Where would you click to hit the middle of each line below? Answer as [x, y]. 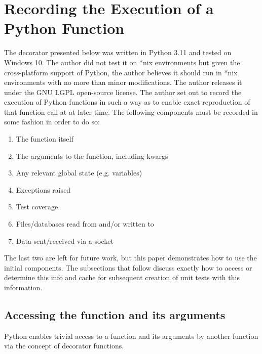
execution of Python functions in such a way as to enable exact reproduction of [127, 102]
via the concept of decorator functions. [64, 346]
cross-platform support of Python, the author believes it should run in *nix [121, 72]
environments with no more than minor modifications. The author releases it [123, 82]
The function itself [45, 139]
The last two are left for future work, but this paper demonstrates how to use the [130, 258]
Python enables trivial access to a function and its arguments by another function [131, 336]
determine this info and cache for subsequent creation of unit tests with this [122, 277]
